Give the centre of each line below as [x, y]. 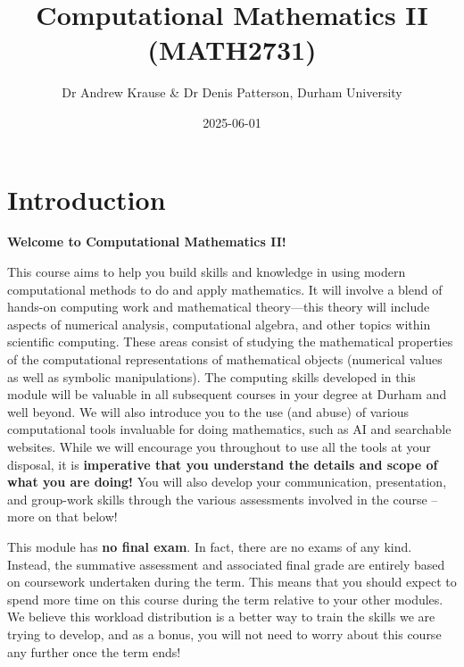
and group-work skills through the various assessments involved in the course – [223, 499]
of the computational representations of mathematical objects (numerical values [225, 359]
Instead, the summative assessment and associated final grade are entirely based [226, 564]
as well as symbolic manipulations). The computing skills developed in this [211, 376]
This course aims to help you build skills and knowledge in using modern [207, 272]
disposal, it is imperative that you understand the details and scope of [223, 464]
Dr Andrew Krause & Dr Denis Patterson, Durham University [232, 92]
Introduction [87, 199]
